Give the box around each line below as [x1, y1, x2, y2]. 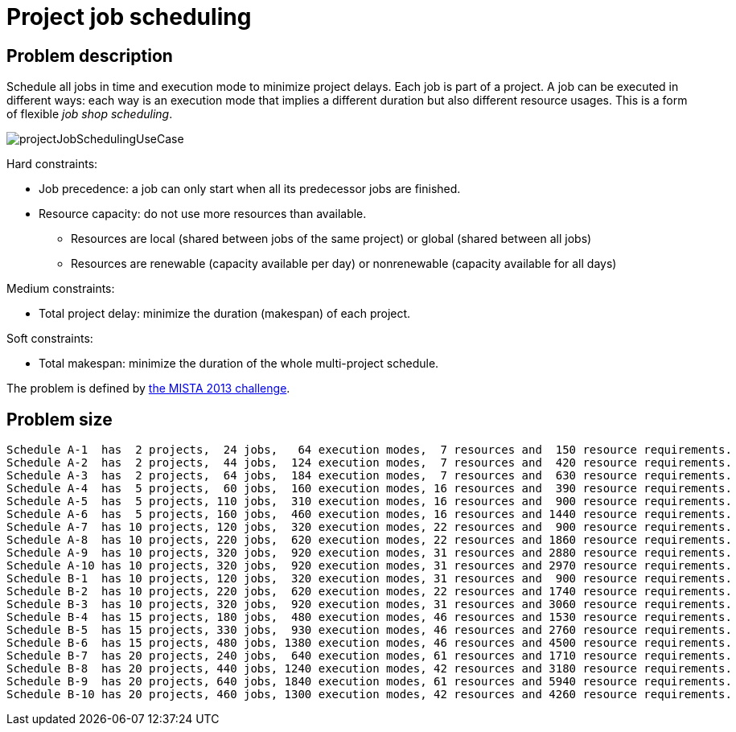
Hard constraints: [6, 157, 98, 171]
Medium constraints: [6, 282, 115, 296]
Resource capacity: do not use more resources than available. [39, 207, 367, 221]
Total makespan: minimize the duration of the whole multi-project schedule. [39, 356, 439, 371]
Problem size [6, 409, 113, 430]
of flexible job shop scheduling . [6, 107, 173, 121]
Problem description [6, 45, 173, 66]
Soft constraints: [6, 331, 93, 346]
